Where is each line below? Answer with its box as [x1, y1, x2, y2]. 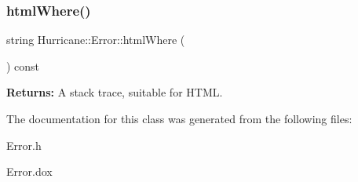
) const [6, 57, 40, 74]
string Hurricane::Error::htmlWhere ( [6, 31, 185, 48]
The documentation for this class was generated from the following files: [6, 111, 353, 126]
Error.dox [6, 163, 53, 180]
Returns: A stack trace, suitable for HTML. [6, 84, 223, 100]
